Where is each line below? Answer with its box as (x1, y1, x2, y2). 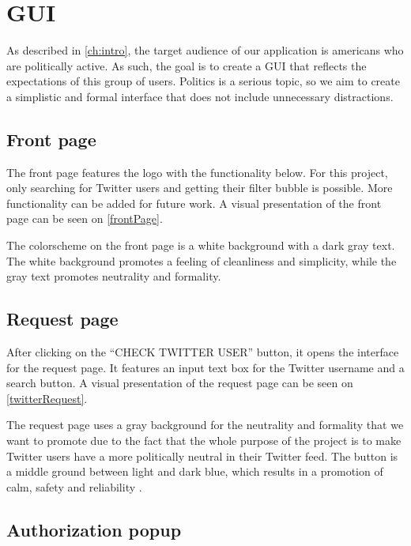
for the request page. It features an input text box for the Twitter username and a (6, 359, 405, 375)
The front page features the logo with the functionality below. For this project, (6, 164, 388, 180)
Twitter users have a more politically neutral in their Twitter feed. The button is (6, 447, 398, 464)
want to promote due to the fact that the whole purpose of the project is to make (6, 432, 402, 449)
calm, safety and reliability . (6, 478, 142, 495)
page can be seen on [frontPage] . (6, 210, 163, 227)
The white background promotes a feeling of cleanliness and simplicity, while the (6, 252, 397, 269)
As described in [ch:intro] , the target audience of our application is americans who (6, 42, 404, 58)
